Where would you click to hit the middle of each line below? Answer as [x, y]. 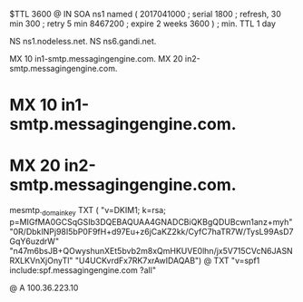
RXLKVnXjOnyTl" [41, 260]
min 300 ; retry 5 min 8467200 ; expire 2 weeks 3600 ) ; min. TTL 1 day [143, 24]
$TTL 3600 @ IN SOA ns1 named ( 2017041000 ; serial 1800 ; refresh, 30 [145, 14]
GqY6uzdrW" [34, 241]
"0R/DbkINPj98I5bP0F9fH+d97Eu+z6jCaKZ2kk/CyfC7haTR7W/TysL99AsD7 [151, 231]
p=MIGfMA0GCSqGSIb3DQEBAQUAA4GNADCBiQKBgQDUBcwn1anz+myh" [151, 221]
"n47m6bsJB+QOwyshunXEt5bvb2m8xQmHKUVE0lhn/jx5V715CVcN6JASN [151, 250]
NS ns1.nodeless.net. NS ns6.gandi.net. [83, 41]
